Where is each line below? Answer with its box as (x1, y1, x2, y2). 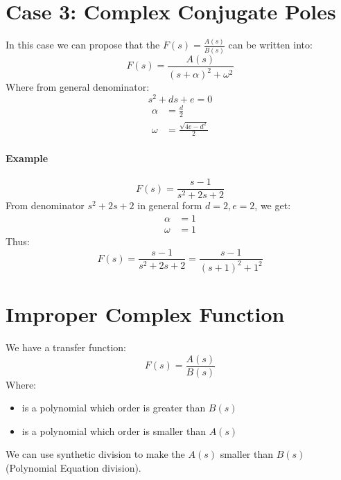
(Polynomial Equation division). (6, 461, 141, 475)
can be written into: (228, 37, 313, 52)
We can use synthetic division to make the (6, 447, 185, 461)
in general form (137, 198, 202, 213)
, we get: (254, 198, 291, 213)
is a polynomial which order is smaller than (21, 423, 206, 438)
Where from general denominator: (6, 80, 150, 94)
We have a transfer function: (6, 340, 127, 355)
